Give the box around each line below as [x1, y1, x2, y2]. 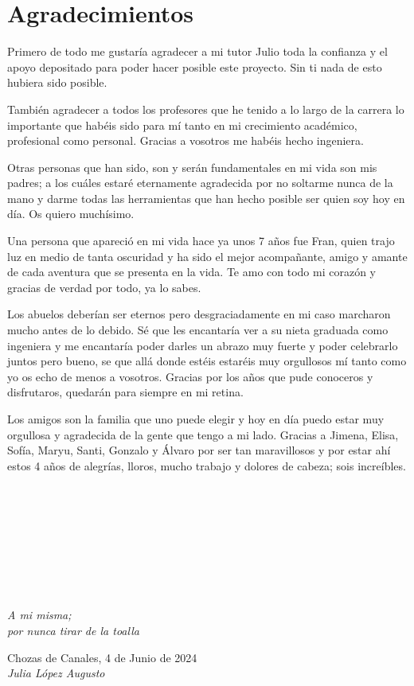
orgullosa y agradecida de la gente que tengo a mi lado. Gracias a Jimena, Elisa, [7, 426, 399, 442]
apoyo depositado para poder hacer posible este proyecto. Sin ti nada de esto [7, 58, 382, 75]
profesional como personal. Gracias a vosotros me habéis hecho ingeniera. [7, 132, 364, 149]
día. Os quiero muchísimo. [7, 205, 135, 222]
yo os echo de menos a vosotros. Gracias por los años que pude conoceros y [7, 368, 373, 384]
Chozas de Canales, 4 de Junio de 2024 [7, 649, 197, 665]
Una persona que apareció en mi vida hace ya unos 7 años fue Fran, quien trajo [7, 232, 395, 249]
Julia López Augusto [7, 665, 105, 681]
